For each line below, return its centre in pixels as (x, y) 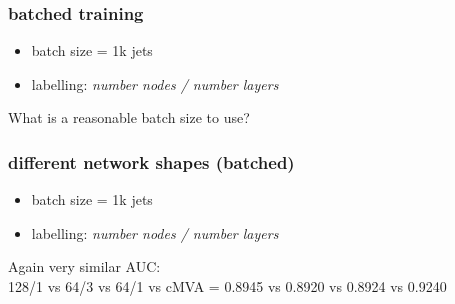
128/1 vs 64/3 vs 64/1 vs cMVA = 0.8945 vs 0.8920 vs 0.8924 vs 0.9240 (227, 286)
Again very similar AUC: (84, 266)
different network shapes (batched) (151, 161)
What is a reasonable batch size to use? (129, 117)
